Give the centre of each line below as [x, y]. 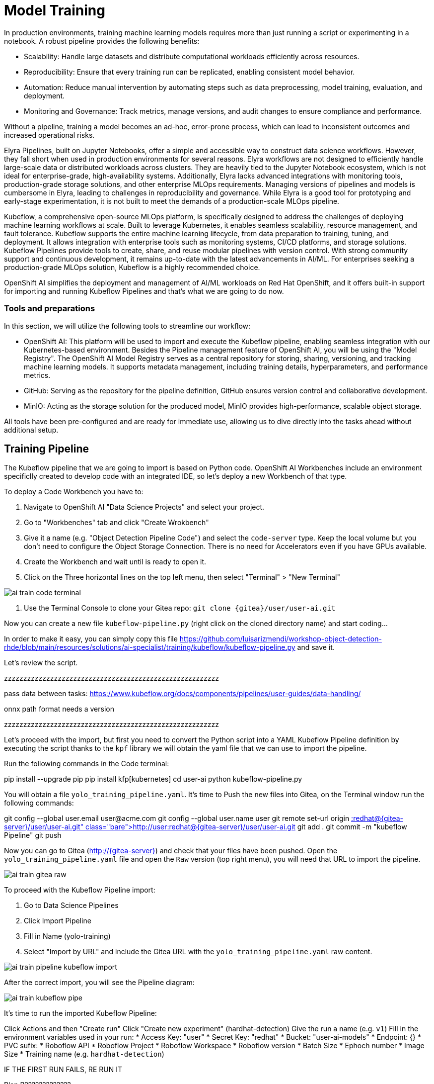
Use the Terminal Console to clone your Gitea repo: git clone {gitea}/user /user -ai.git [180, 608]
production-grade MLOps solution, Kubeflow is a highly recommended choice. [132, 267]
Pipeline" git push [33, 835]
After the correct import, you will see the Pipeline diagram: [99, 983]
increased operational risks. [49, 135]
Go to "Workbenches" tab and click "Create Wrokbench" [116, 523]
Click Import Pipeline [58, 921]
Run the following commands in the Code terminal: [87, 764]
